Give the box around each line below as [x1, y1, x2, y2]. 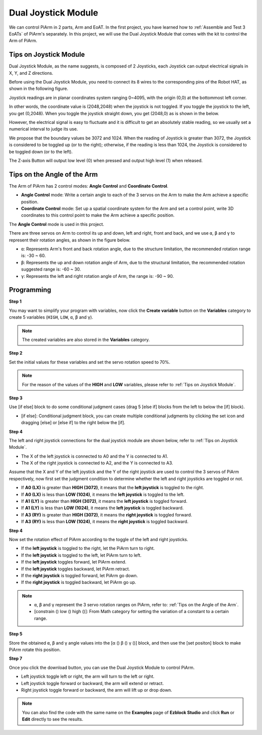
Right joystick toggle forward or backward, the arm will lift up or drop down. [21, 687, 172, 693]
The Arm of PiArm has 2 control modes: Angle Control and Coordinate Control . [9, 183, 168, 189]
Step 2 [9, 350, 23, 356]
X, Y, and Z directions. [9, 70, 53, 76]
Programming [9, 286, 51, 294]
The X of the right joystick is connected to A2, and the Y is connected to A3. [21, 460, 173, 466]
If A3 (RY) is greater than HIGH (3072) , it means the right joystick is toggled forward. [21, 512, 193, 517]
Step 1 [9, 299, 22, 305]
